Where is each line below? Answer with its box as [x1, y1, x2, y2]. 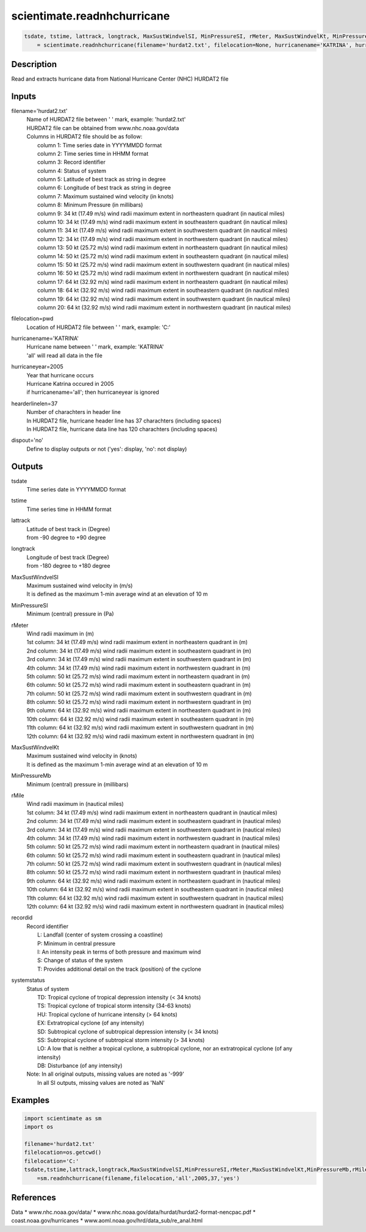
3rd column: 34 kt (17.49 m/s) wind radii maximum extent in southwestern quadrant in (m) [26, 656, 251, 663]
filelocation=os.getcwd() [24, 1149, 102, 1156]
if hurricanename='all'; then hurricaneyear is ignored [26, 388, 160, 396]
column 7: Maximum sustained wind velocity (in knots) [37, 192, 174, 200]
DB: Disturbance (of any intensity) [37, 1062, 123, 1070]
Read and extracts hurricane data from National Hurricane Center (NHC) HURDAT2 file [11, 75, 229, 82]
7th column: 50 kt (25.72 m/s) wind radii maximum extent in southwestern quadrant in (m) [26, 690, 253, 697]
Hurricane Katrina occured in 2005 [26, 380, 114, 388]
